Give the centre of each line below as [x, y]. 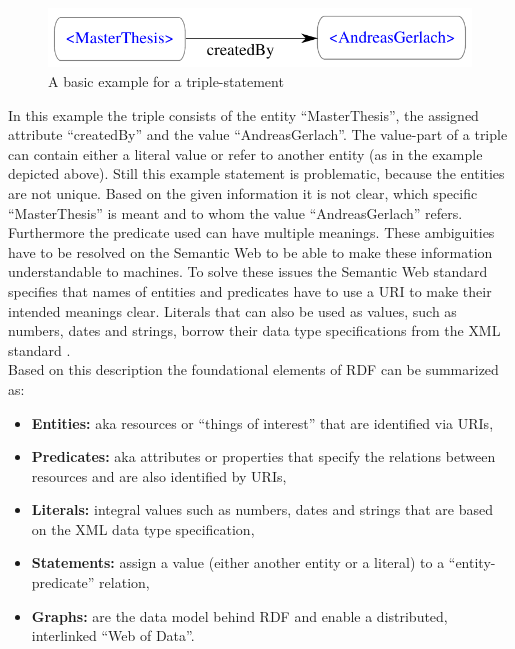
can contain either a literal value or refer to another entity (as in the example [245, 153]
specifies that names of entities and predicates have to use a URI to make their [250, 290]
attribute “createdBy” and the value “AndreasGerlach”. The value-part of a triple [258, 134]
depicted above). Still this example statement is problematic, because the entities [256, 173]
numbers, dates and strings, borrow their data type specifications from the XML [254, 330]
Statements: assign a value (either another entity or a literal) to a [238, 562]
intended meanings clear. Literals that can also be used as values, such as [232, 310]
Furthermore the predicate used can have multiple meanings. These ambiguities [251, 232]
